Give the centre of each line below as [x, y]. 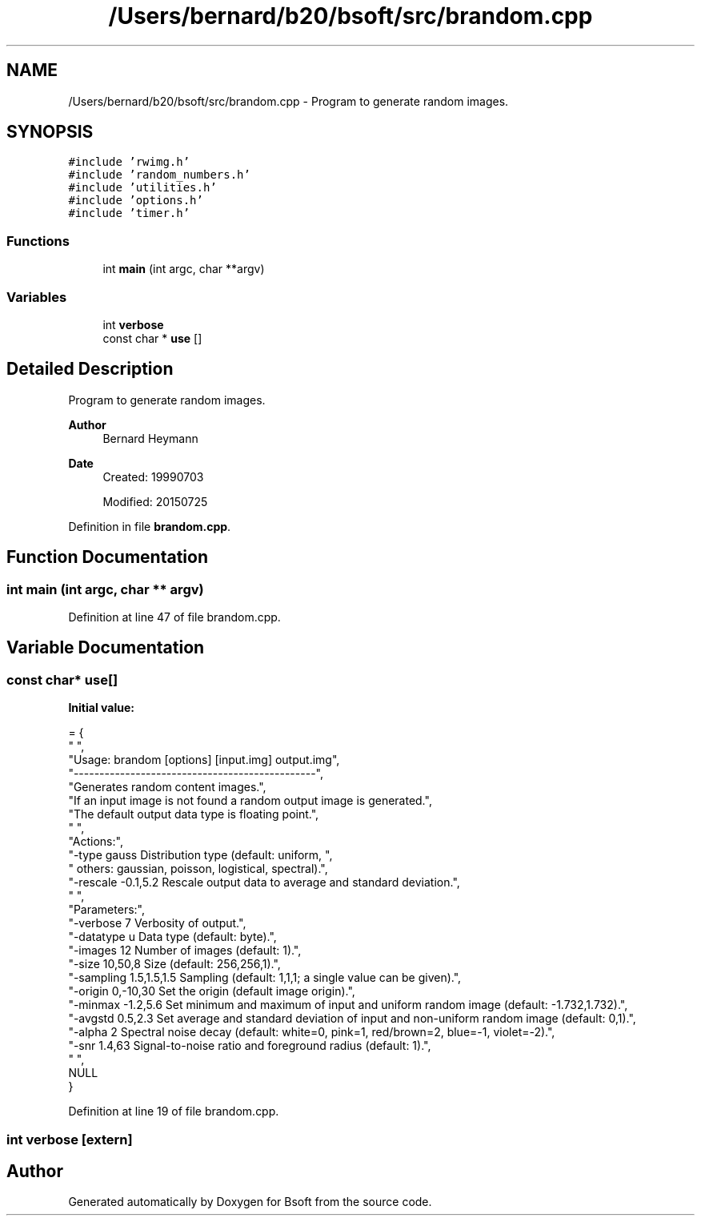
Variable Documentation [106, 648]
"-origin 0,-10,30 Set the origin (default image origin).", [212, 991]
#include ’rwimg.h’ [129, 162]
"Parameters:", [106, 910]
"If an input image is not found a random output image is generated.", [250, 801]
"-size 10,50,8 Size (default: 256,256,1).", [174, 964]
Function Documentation [107, 557]
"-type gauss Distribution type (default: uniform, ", [200, 855]
